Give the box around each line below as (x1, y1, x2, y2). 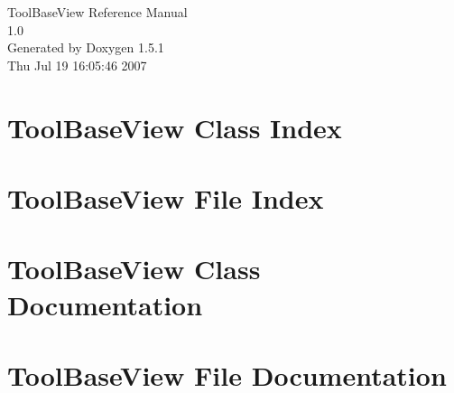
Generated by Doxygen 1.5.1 (7, 38, 164, 57)
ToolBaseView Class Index (7, 108, 342, 145)
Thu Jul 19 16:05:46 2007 (7, 55, 147, 74)
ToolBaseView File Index (7, 179, 324, 216)
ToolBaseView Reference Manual (7, 3, 188, 21)
